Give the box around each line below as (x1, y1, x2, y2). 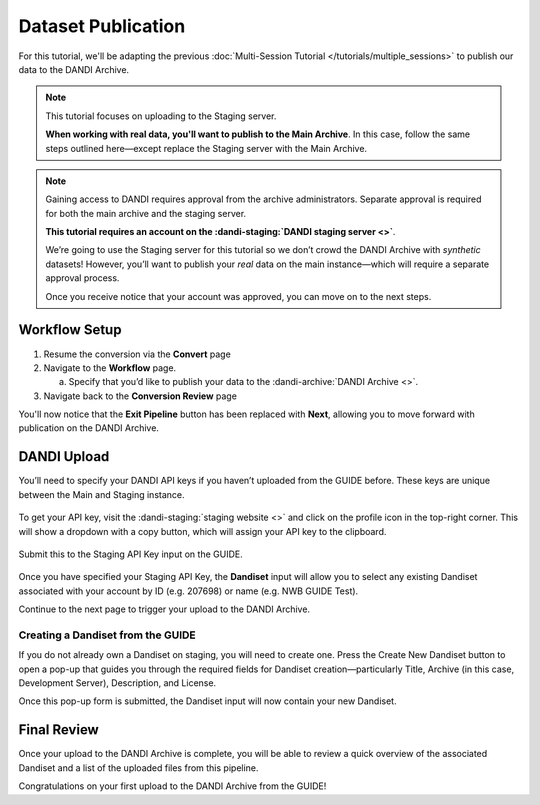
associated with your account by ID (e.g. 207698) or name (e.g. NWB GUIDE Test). (18, 585, 359, 597)
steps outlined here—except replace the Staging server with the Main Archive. (45, 142, 368, 154)
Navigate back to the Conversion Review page (43, 390, 237, 402)
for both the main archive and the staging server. (45, 207, 247, 219)
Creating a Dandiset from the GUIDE (18, 628, 197, 642)
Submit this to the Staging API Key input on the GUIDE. (18, 548, 244, 560)
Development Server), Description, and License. (18, 677, 217, 689)
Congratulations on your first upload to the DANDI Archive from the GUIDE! (18, 780, 327, 792)
